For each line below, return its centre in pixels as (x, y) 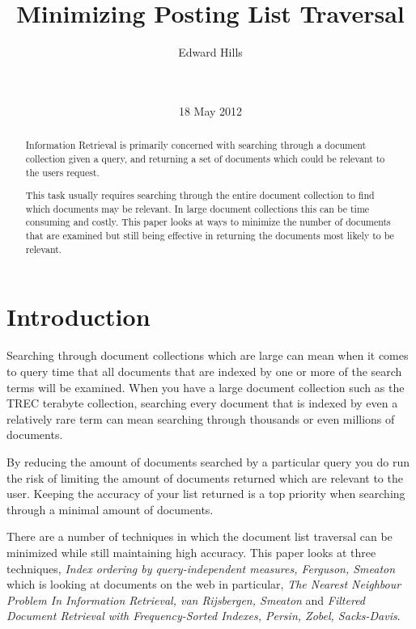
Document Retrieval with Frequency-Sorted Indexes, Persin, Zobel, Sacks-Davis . (204, 616)
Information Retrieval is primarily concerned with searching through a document (196, 145)
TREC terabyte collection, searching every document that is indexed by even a (202, 403)
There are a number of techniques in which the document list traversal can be (200, 536)
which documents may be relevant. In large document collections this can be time (197, 208)
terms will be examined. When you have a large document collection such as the (206, 387)
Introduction (79, 317)
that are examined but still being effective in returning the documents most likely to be (210, 236)
